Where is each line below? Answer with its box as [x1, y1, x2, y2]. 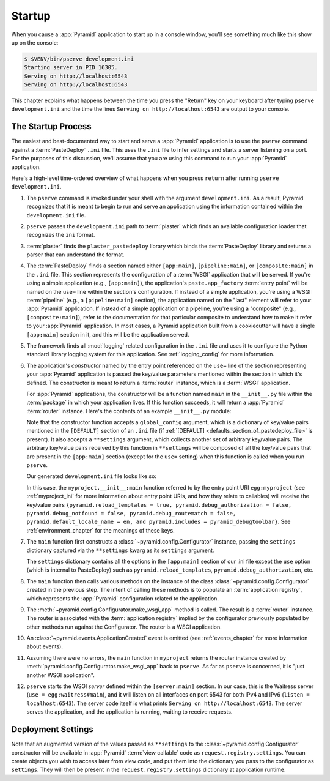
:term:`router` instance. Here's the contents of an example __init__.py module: [26, 407, 232, 414]
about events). [26, 643, 64, 650]
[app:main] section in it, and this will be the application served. [26, 331, 189, 338]
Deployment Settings [11, 724, 94, 734]
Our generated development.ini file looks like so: [26, 473, 157, 480]
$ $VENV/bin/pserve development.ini [24, 55, 134, 62]
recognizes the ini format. [26, 231, 95, 239]
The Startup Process [11, 121, 92, 132]
